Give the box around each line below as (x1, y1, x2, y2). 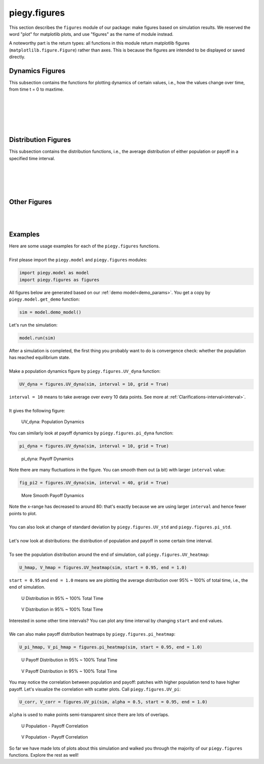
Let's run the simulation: (9, 322, 58, 328)
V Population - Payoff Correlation (21, 734, 88, 740)
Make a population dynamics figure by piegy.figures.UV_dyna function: (9, 368, 161, 374)
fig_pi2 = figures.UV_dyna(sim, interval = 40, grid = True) (19, 480, 169, 485)
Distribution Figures (9, 136, 71, 144)
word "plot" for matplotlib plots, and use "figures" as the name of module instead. (9, 31, 174, 37)
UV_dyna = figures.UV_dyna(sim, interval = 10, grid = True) (19, 382, 169, 387)
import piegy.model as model (19, 270, 89, 276)
